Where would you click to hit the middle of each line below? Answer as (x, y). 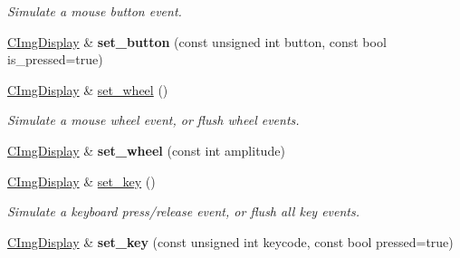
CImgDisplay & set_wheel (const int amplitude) (146, 150)
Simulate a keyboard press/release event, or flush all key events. (184, 211)
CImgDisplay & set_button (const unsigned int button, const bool (197, 41)
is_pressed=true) (55, 59)
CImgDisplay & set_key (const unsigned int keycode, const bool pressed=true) (230, 241)
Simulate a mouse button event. (95, 11)
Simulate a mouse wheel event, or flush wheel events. (153, 120)
